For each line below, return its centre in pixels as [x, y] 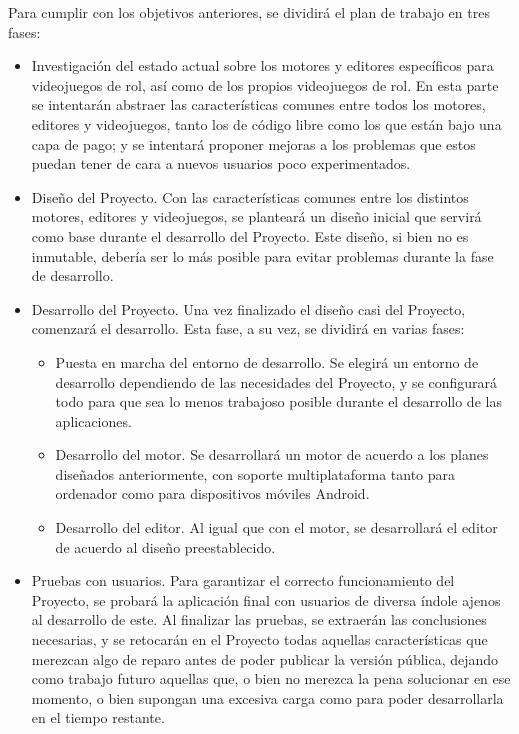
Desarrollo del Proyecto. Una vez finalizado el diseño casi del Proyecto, [248, 308]
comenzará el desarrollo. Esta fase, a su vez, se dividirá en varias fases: [248, 328]
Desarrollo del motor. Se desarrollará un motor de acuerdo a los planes [272, 454]
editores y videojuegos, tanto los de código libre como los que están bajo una [266, 123]
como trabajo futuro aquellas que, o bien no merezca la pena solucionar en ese [271, 678]
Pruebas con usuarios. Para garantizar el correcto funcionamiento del [243, 580]
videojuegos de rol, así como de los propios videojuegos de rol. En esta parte [265, 84]
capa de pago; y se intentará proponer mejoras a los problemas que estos [253, 143]
